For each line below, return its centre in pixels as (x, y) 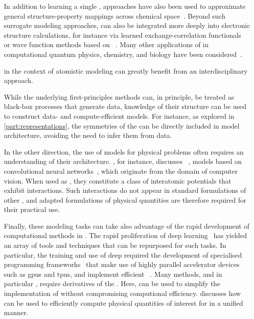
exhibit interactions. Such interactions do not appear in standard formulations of (125, 190)
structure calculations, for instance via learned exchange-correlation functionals (123, 35)
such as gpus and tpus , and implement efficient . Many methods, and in (113, 274)
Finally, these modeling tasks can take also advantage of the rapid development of (127, 226)
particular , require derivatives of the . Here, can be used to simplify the (112, 283)
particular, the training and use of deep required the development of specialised (123, 254)
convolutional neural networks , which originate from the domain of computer (121, 171)
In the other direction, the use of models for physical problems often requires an (124, 151)
